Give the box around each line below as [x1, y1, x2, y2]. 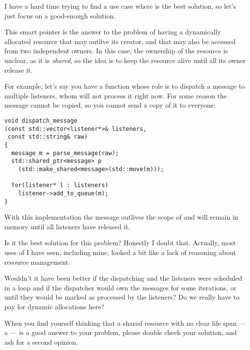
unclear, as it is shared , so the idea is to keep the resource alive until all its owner [4, 55, 246, 65]
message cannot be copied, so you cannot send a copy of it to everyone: [4, 100, 216, 110]
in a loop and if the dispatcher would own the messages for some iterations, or [4, 282, 236, 292]
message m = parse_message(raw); [11, 149, 119, 157]
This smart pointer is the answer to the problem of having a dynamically [4, 27, 221, 37]
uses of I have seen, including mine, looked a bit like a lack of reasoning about [4, 247, 236, 257]
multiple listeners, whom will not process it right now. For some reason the [4, 90, 227, 100]
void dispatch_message [4, 117, 78, 124]
